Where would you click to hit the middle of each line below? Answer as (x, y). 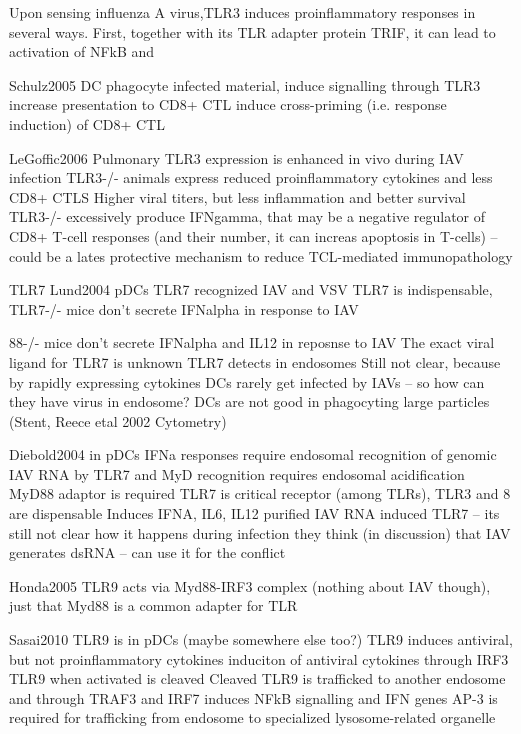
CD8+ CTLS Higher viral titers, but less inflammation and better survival (237, 196)
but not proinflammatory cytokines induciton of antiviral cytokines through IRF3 (259, 658)
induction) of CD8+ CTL (87, 123)
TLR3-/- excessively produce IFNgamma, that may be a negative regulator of (247, 216)
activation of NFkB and (82, 51)
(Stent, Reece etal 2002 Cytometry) (118, 420)
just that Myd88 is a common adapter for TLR (153, 605)
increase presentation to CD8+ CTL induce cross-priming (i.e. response (228, 104)
